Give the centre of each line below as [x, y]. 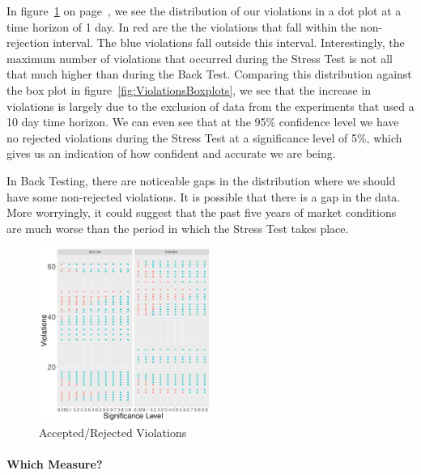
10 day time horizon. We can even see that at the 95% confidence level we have [203, 122]
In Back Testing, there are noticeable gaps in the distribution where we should [201, 180]
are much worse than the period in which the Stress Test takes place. [178, 228]
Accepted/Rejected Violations [113, 432]
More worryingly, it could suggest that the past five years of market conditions [202, 212]
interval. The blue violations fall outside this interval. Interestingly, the [229, 42]
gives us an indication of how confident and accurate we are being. [171, 153]
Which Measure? [55, 464]
